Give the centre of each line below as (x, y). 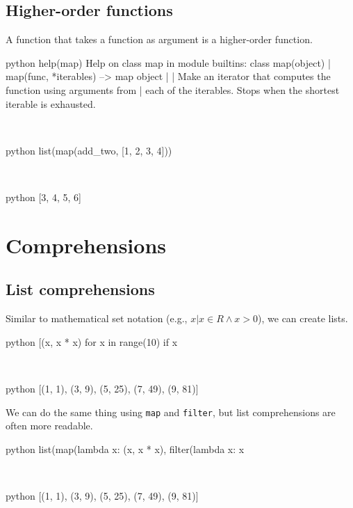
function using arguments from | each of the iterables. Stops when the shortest (173, 89)
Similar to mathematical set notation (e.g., (97, 318)
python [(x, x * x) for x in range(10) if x (92, 341)
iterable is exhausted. (51, 103)
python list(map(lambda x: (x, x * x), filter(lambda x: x (125, 449)
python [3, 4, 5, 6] (43, 197)
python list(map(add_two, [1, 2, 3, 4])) (89, 150)
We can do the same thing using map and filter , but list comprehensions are (171, 412)
